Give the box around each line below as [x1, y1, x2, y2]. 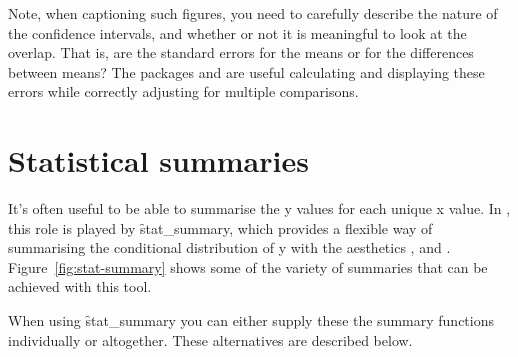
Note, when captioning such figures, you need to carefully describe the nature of [8, 3, 498, 23]
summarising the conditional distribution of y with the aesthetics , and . [8, 237, 451, 258]
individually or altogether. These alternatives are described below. [8, 329, 413, 350]
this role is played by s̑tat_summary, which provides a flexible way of [8, 217, 433, 238]
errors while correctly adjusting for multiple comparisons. [8, 81, 359, 102]
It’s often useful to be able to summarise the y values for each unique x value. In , [8, 198, 511, 219]
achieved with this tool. [8, 276, 152, 297]
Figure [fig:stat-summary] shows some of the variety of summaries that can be [8, 256, 488, 277]
